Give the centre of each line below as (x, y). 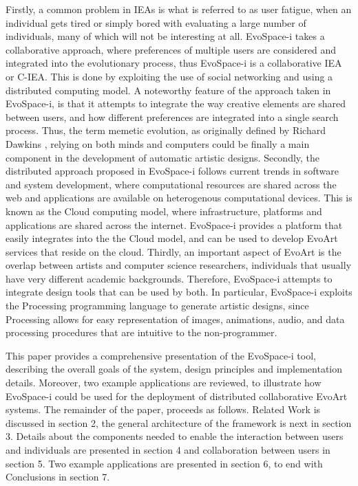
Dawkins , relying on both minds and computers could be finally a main (158, 143)
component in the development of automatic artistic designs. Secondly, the (163, 157)
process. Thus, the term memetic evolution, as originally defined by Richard (166, 130)
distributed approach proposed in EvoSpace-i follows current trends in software (172, 171)
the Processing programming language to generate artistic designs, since (157, 306)
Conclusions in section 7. (58, 477)
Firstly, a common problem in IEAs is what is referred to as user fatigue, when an (179, 9)
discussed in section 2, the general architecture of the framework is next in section (179, 422)
